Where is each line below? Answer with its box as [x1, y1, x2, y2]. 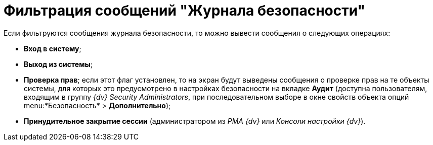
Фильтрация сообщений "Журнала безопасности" [4, 2, 366, 19]
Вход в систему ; [24, 44, 81, 53]
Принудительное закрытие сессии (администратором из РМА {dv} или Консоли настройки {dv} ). [24, 116, 366, 125]
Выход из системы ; [24, 59, 93, 68]
